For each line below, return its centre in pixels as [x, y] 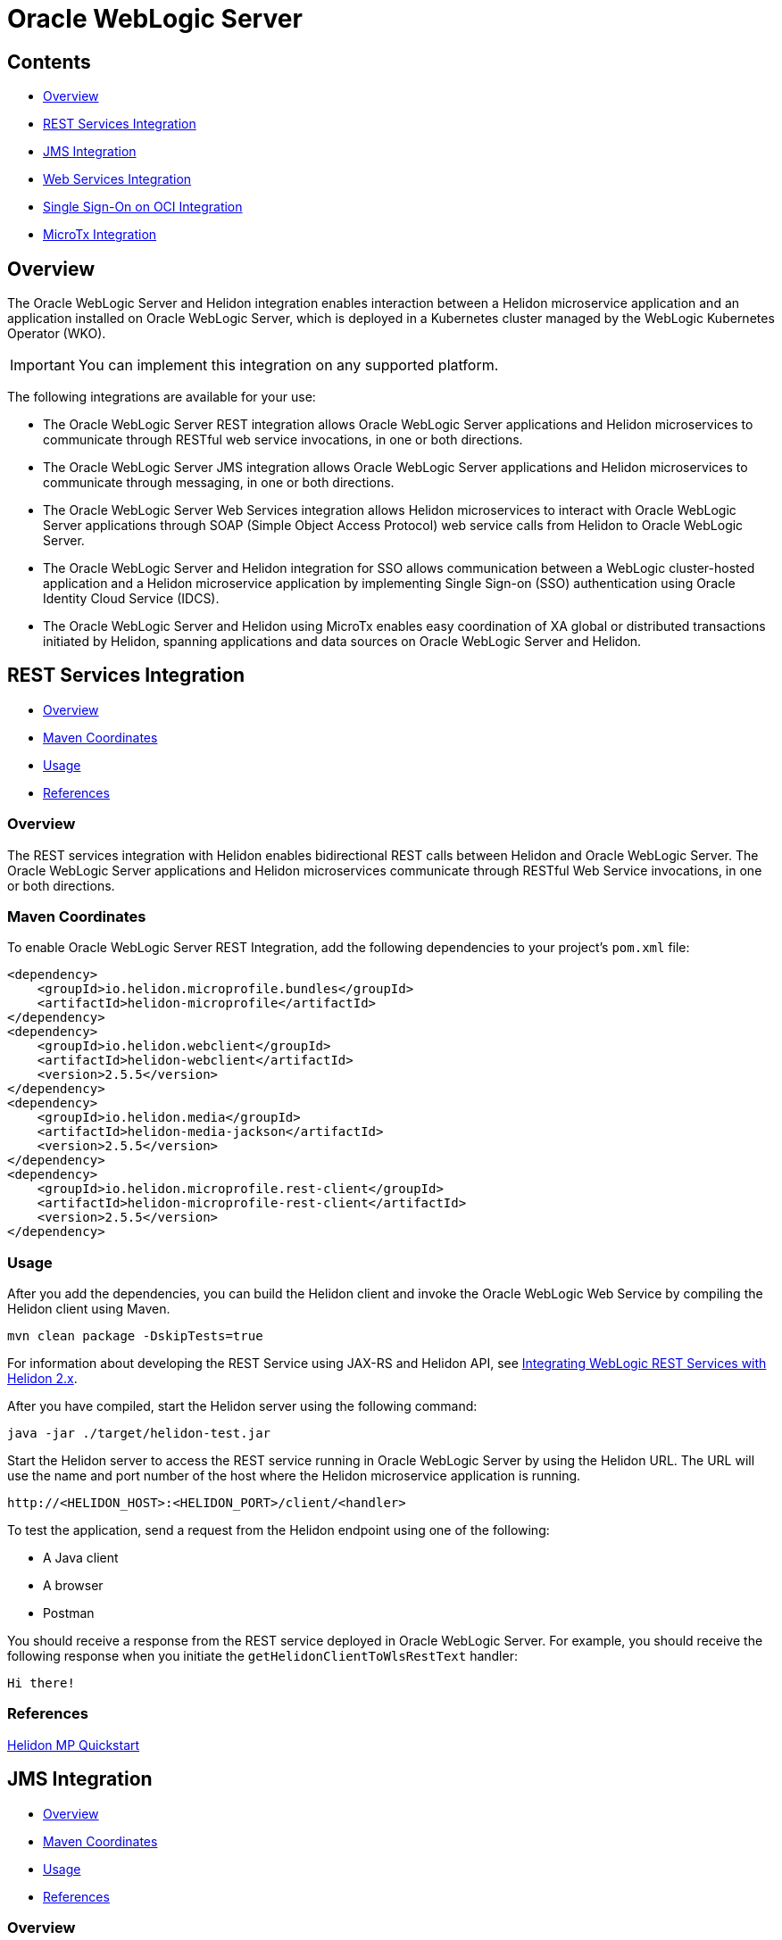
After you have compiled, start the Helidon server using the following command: [242, 1406]
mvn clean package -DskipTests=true [135, 1336]
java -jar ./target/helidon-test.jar [139, 1434]
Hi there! [41, 1683]
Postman [69, 1613]
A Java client [81, 1558]
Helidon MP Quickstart [74, 1745]
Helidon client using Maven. [89, 1309]
